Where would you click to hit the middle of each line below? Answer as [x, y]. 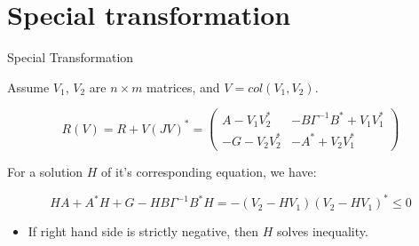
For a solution [45, 172]
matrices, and [183, 87]
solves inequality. [323, 231]
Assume [28, 87]
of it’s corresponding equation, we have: [209, 172]
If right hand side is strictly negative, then [143, 231]
